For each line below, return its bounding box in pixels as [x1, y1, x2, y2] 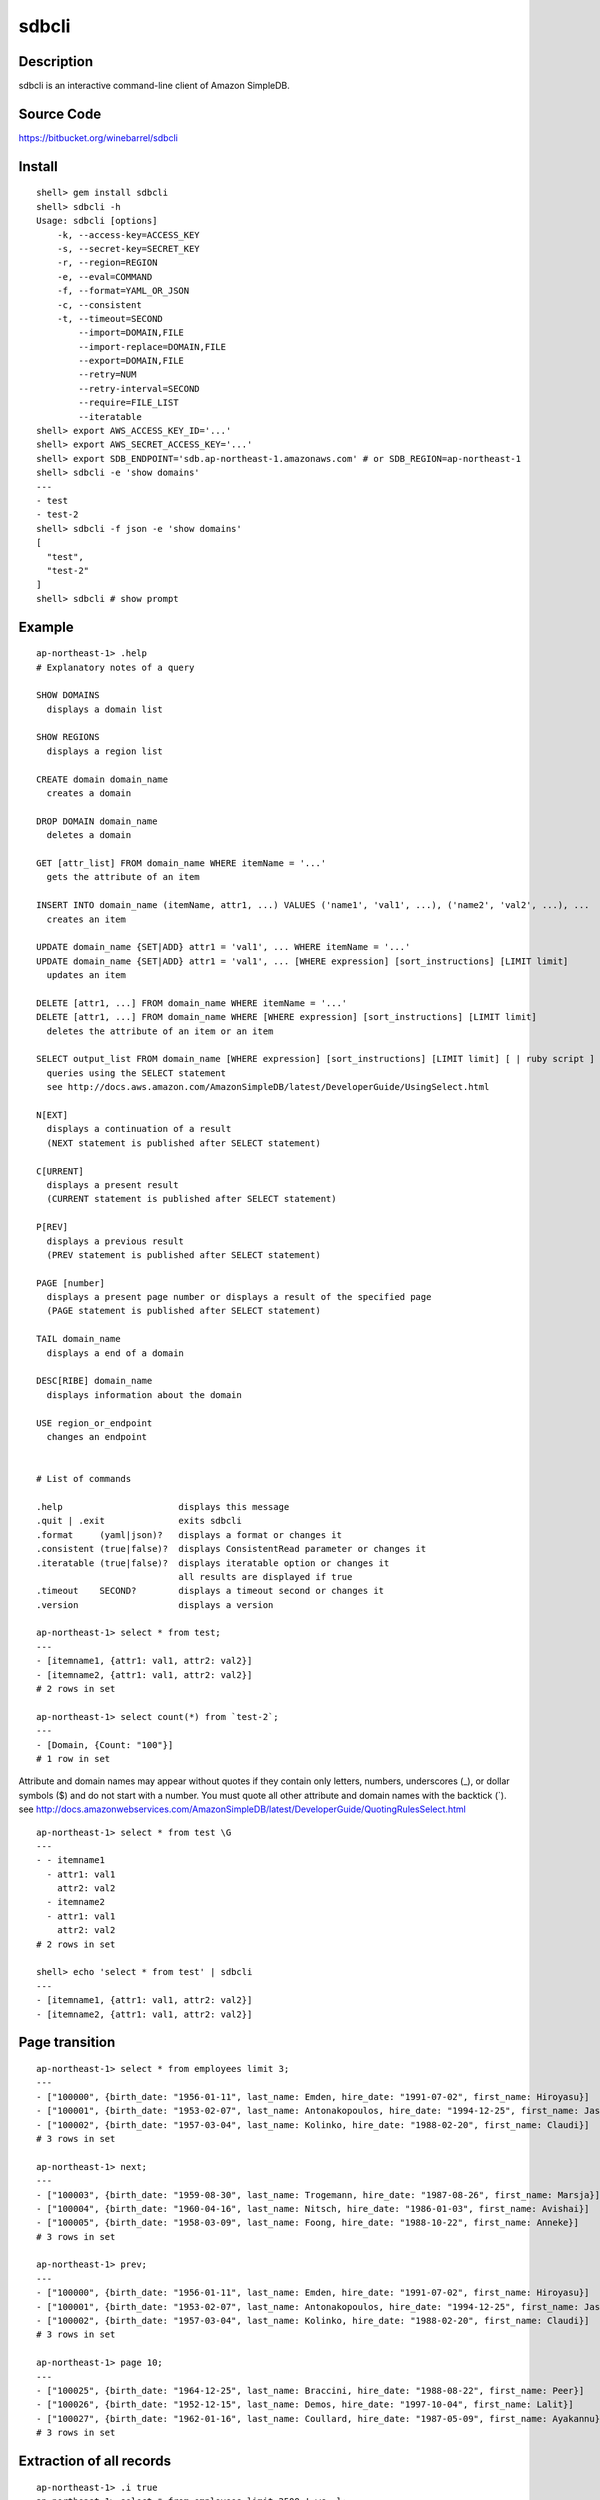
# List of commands [36, 1473, 132, 1485]
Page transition [18, 2034, 116, 2051]
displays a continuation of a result [46, 1123, 232, 1135]
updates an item [46, 970, 127, 981]
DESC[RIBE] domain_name [36, 1375, 153, 1387]
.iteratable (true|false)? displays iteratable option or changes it [36, 1557, 390, 1569]
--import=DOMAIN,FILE [78, 327, 185, 339]
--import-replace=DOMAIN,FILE [78, 341, 227, 352]
